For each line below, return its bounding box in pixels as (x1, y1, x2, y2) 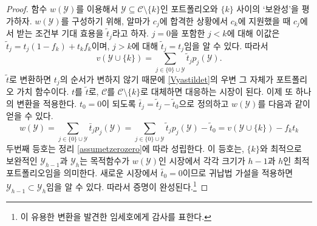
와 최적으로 (259, 142, 302, 155)
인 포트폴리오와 (160, 2, 218, 15)
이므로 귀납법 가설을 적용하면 (182, 166, 293, 179)
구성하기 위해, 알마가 (72, 14, 151, 27)
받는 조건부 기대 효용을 (16, 27, 104, 39)
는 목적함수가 (80, 154, 130, 166)
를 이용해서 (76, 2, 118, 15)
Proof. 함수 (6, 2, 47, 15)
